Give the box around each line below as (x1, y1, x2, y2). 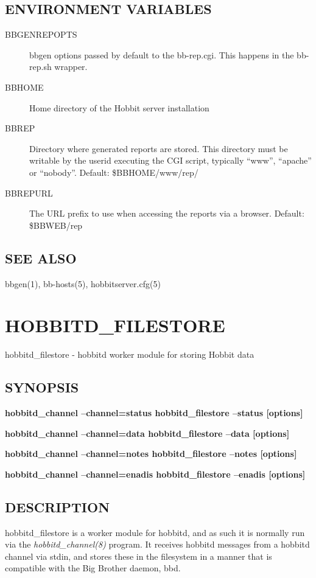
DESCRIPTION (5, 497, 110, 516)
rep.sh (29, 60, 52, 73)
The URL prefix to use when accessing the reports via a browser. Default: (29, 207, 304, 220)
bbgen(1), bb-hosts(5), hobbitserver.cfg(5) (5, 277, 161, 290)
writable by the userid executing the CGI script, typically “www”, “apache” (29, 154, 312, 167)
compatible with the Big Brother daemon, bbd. (5, 562, 181, 574)
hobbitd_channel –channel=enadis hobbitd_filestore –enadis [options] (5, 467, 306, 480)
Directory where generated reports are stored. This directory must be (29, 142, 288, 155)
